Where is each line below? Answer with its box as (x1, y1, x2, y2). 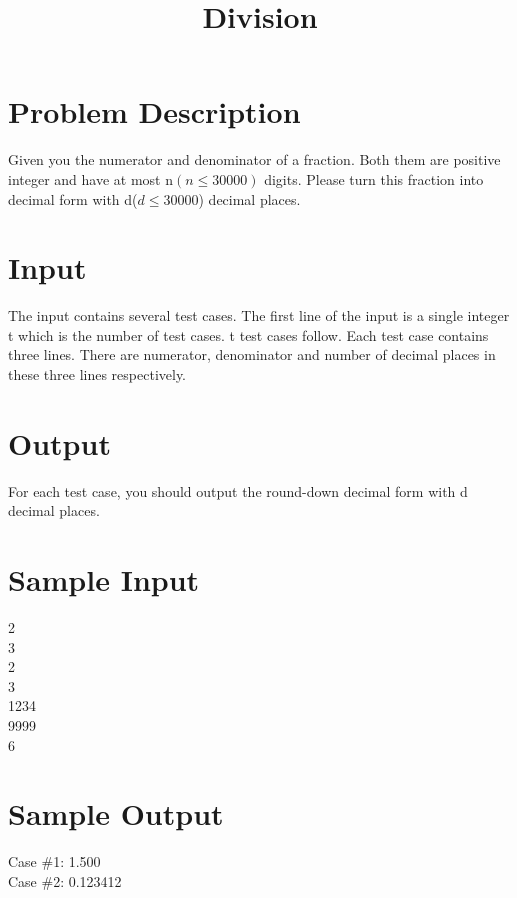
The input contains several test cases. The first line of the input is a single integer (8, 305, 510, 326)
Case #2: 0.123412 (8, 870, 122, 891)
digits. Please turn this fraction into (264, 168, 484, 189)
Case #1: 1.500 (8, 851, 101, 872)
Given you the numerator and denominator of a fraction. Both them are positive (8, 149, 501, 170)
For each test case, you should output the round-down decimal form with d (8, 480, 468, 501)
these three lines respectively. (8, 364, 187, 384)
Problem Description (8, 91, 301, 132)
